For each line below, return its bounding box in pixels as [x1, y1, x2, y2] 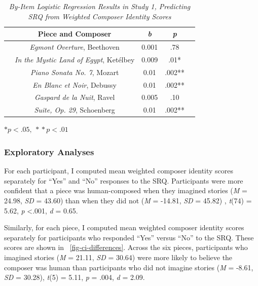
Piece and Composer [38, 28, 112, 39]
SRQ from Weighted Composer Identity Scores [28, 11, 171, 21]
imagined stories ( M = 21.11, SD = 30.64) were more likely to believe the [4, 252, 233, 262]
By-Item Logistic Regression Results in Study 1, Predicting [9, 1, 191, 11]
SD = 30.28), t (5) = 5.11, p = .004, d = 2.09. [4, 272, 145, 282]
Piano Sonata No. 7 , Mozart [30, 66, 119, 77]
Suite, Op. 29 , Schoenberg [34, 104, 115, 115]
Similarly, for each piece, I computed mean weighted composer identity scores [4, 222, 244, 233]
